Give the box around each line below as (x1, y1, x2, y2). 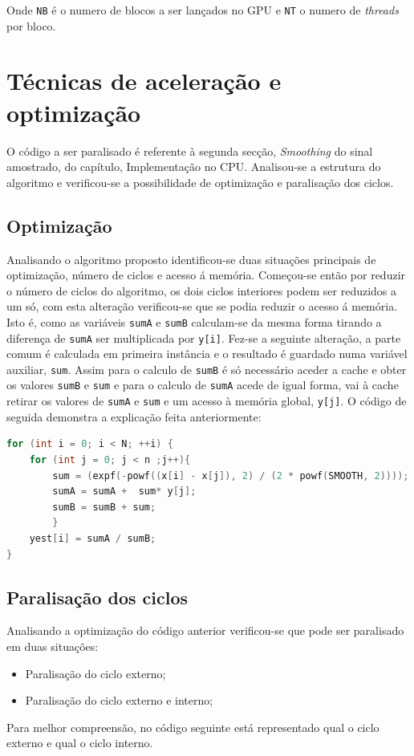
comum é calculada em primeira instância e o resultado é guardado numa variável (6, 345, 408, 362)
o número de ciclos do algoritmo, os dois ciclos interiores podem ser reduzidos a (6, 282, 397, 299)
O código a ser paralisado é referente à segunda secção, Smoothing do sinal (6, 142, 373, 159)
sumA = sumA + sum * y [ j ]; (52, 486, 197, 498)
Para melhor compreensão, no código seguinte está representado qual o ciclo (6, 718, 379, 735)
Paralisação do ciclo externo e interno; (25, 692, 213, 709)
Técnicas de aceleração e (6, 64, 282, 97)
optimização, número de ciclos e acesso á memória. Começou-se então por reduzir (6, 266, 406, 283)
